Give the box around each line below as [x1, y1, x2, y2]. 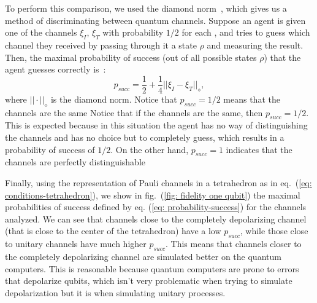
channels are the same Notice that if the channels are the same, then [5, 106, 263, 119]
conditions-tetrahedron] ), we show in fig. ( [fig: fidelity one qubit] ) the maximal [5, 188, 300, 201]
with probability [102, 26, 164, 39]
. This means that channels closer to [165, 237, 302, 250]
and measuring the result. [207, 38, 304, 51]
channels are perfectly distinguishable [5, 155, 145, 168]
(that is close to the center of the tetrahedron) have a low [5, 224, 221, 237]
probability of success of [5, 143, 95, 155]
